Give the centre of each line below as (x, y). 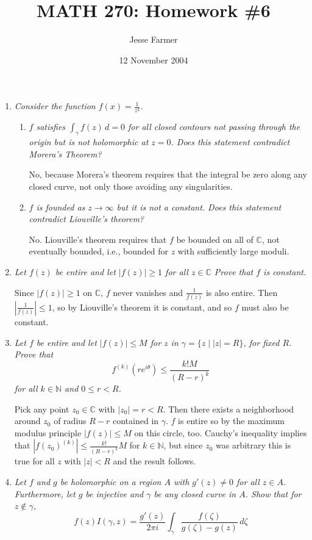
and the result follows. (154, 461)
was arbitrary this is (253, 445)
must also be (265, 307)
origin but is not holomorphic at (89, 142)
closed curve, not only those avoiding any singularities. (131, 186)
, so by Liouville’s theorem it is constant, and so (142, 307)
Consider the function (55, 106)
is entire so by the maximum (231, 421)
